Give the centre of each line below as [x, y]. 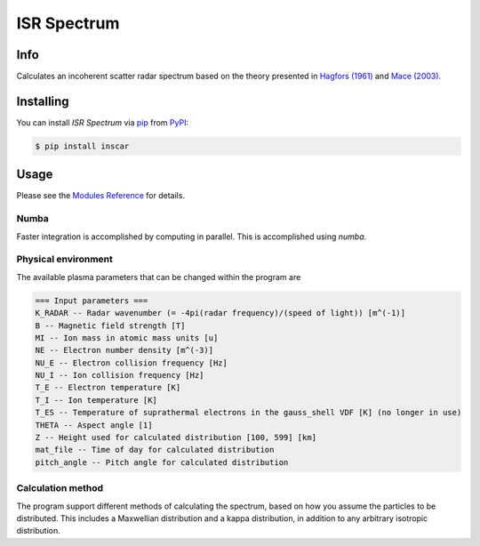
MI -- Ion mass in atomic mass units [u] [127, 337]
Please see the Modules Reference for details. [101, 196]
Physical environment [64, 260]
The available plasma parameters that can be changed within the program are [159, 277]
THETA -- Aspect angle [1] [94, 425]
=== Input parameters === [92, 301]
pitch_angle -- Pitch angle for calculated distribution [162, 462]
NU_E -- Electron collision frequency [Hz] [132, 363]
